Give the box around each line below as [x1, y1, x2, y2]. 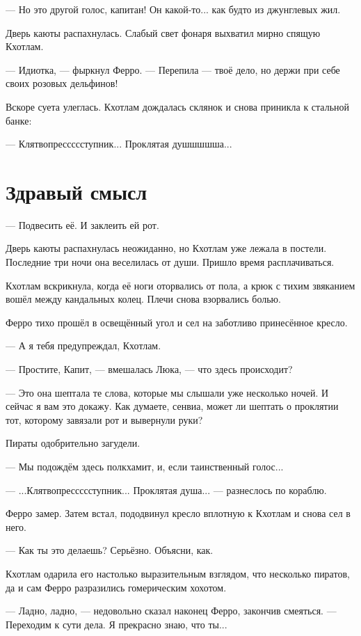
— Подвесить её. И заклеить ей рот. [6, 217, 159, 232]
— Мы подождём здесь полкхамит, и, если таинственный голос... [6, 459, 284, 473]
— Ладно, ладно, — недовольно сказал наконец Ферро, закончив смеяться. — [6, 603, 337, 618]
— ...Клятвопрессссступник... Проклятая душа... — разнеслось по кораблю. [6, 482, 327, 497]
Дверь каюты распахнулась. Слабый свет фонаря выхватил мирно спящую [6, 25, 321, 40]
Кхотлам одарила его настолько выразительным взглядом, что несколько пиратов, [6, 566, 350, 580]
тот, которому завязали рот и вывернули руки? [6, 412, 203, 427]
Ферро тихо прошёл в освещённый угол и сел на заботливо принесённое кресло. [6, 315, 348, 329]
